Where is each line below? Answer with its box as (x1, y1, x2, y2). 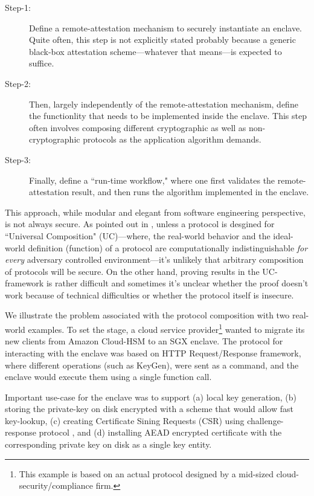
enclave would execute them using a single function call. (5, 370, 212, 383)
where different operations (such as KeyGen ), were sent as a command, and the (5, 358, 299, 371)
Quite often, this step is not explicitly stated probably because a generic (29, 33, 296, 46)
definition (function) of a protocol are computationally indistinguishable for (28, 241, 308, 254)
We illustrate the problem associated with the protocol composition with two (5, 309, 290, 321)
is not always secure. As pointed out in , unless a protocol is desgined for (5, 217, 275, 230)
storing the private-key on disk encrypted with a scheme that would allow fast (5, 402, 293, 415)
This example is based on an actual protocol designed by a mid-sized (19, 467, 274, 480)
